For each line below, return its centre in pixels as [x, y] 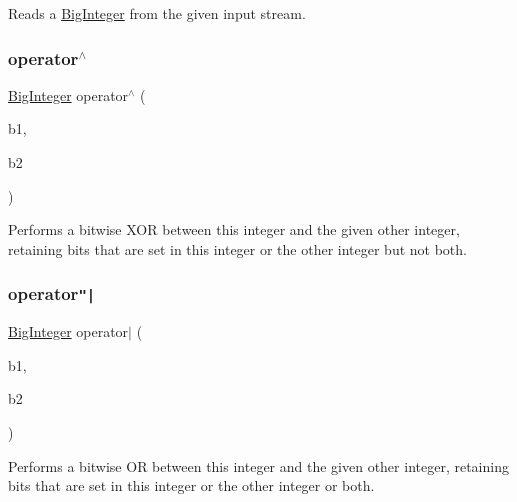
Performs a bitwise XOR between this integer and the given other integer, [234, 229]
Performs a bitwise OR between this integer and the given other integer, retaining [258, 465]
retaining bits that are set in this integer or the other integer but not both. [237, 248]
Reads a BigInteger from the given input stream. [157, 13]
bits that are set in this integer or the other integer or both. [191, 485]
